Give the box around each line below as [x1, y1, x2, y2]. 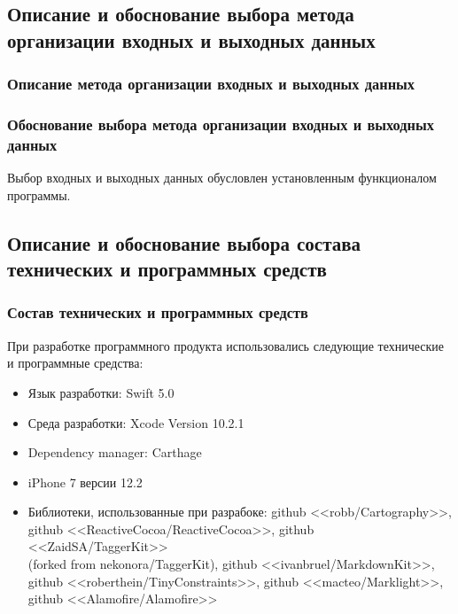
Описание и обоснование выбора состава [7, 229, 361, 256]
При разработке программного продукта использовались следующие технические [7, 336, 445, 354]
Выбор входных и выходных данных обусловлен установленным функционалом [7, 168, 437, 187]
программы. [7, 185, 71, 204]
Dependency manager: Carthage [27, 443, 202, 462]
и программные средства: [7, 354, 144, 372]
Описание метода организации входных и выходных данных [7, 73, 415, 95]
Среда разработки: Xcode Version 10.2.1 [27, 413, 245, 431]
